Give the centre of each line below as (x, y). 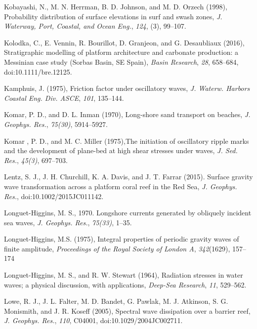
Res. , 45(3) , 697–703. (36, 160)
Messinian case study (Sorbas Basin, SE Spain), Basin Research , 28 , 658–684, (121, 62)
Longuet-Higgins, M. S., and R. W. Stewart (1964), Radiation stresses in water (124, 275)
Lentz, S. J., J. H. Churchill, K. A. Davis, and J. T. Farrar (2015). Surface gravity (128, 177)
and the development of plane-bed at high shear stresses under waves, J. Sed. (121, 150)
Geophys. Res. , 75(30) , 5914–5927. (56, 124)
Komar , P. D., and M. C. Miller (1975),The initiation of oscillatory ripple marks (127, 141)
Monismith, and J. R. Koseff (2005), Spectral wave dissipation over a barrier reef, (127, 310)
